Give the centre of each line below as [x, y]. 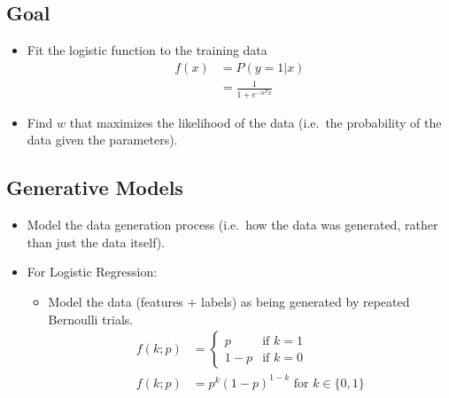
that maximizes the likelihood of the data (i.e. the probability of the [255, 122]
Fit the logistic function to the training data [147, 50]
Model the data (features [116, 301]
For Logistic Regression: [92, 272]
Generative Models [95, 187]
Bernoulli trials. [91, 319]
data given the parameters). [102, 140]
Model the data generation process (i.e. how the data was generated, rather [232, 225]
